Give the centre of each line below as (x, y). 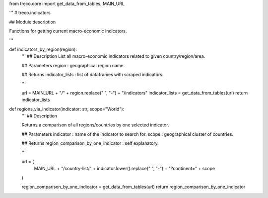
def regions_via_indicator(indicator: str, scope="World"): (67, 109)
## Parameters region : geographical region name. (73, 65)
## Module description (33, 22)
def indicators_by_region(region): (43, 49)
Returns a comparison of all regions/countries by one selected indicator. (95, 125)
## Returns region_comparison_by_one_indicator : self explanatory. (90, 143)
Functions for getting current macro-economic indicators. (68, 31)
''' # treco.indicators (30, 13)
